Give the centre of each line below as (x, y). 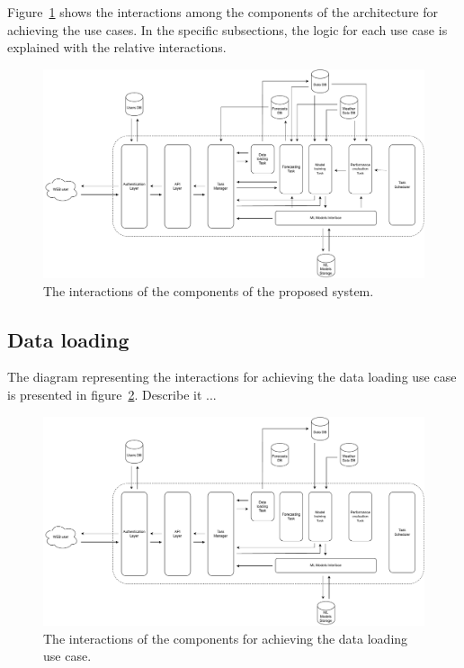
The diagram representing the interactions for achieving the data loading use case (232, 377)
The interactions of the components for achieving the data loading (226, 638)
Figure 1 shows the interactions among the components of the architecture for (223, 12)
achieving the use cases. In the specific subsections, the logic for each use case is (228, 29)
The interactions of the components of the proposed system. (209, 290)
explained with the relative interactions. (117, 47)
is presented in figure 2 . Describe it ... (112, 395)
